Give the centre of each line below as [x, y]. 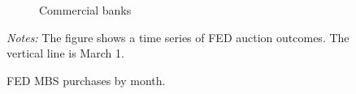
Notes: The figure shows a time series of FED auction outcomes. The [178, 37]
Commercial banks [85, 10]
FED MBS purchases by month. [86, 80]
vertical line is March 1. [65, 53]
